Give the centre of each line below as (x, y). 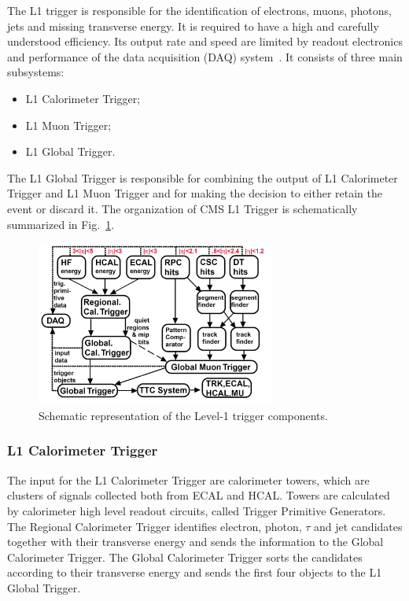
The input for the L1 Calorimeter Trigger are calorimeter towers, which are (188, 479)
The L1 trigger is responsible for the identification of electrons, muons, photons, (199, 10)
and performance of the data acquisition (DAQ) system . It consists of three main (205, 56)
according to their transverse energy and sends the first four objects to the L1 (195, 572)
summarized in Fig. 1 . (61, 224)
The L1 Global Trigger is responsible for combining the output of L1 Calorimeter (203, 177)
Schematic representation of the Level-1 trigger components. (183, 415)
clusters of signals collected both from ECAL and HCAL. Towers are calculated (199, 495)
